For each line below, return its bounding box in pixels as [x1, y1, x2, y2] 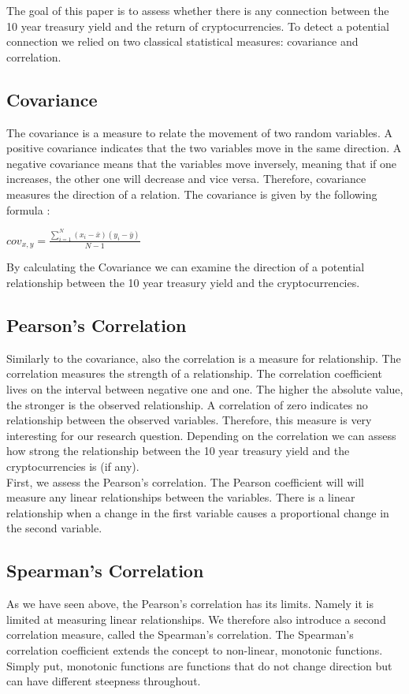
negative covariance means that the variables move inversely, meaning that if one [6, 155, 396, 171]
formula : [6, 201, 50, 218]
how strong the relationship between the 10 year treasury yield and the [6, 442, 350, 459]
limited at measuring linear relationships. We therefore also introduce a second [6, 610, 386, 627]
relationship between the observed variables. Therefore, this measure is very [6, 412, 372, 428]
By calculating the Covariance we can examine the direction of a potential [6, 259, 365, 275]
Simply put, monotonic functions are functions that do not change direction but [6, 657, 392, 673]
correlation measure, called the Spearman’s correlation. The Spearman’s [6, 626, 354, 643]
